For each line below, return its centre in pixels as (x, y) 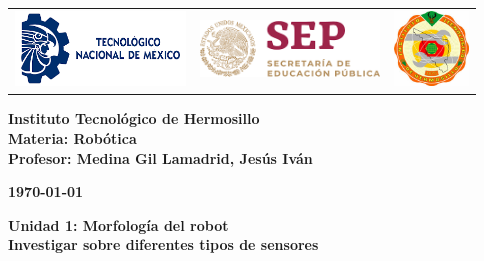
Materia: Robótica (72, 138)
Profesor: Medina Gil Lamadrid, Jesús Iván (160, 157)
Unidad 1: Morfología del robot (118, 224)
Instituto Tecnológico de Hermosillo (134, 118)
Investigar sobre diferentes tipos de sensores (163, 244)
